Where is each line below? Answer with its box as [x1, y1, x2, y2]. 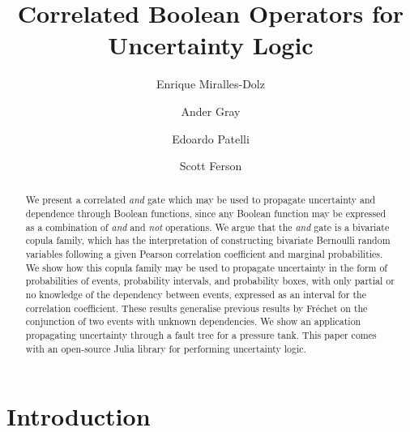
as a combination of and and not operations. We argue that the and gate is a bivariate [25, 220, 390, 233]
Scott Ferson [179, 157, 242, 174]
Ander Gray [181, 102, 241, 119]
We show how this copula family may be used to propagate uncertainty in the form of [25, 260, 387, 274]
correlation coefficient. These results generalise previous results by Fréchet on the [25, 301, 368, 314]
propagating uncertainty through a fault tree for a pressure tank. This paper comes [25, 328, 377, 342]
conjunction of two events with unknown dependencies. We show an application [25, 314, 361, 328]
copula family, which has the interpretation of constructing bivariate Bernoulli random [25, 233, 391, 247]
